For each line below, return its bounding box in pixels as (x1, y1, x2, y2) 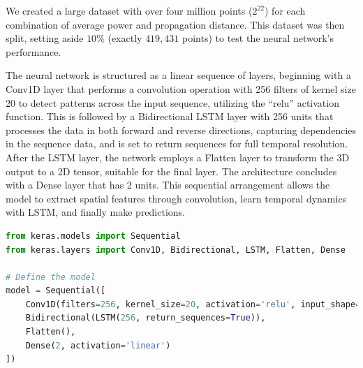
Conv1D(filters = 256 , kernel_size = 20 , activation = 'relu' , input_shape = (25, 299, 361, 309)
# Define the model (6, 272, 96, 282)
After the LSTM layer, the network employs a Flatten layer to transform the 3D (6, 149, 350, 164)
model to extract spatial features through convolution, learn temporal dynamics (6, 191, 347, 205)
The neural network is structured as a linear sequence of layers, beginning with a (6, 68, 351, 82)
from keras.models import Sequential (6, 230, 181, 241)
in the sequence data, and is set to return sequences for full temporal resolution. (6, 136, 348, 151)
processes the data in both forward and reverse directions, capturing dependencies (6, 122, 357, 137)
